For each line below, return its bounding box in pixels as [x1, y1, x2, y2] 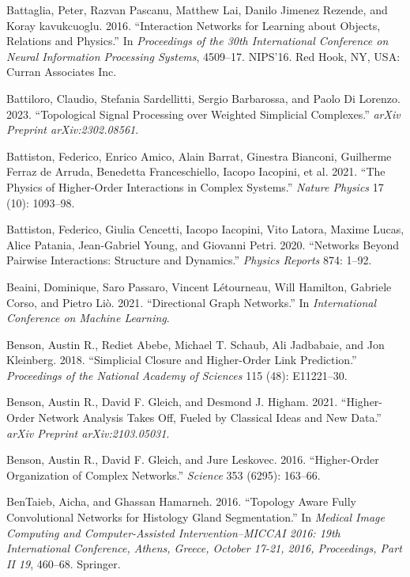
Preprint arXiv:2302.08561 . [6, 121, 139, 138]
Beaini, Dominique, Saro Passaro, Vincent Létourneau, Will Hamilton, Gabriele [6, 278, 392, 294]
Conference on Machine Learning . [6, 309, 170, 326]
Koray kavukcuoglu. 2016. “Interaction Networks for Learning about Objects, [6, 17, 381, 33]
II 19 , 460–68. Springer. [6, 555, 121, 571]
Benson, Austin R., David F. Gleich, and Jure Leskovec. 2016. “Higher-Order [6, 451, 379, 468]
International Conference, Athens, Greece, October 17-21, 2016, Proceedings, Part [6, 540, 402, 556]
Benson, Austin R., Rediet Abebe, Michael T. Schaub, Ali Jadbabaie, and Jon [6, 336, 385, 352]
